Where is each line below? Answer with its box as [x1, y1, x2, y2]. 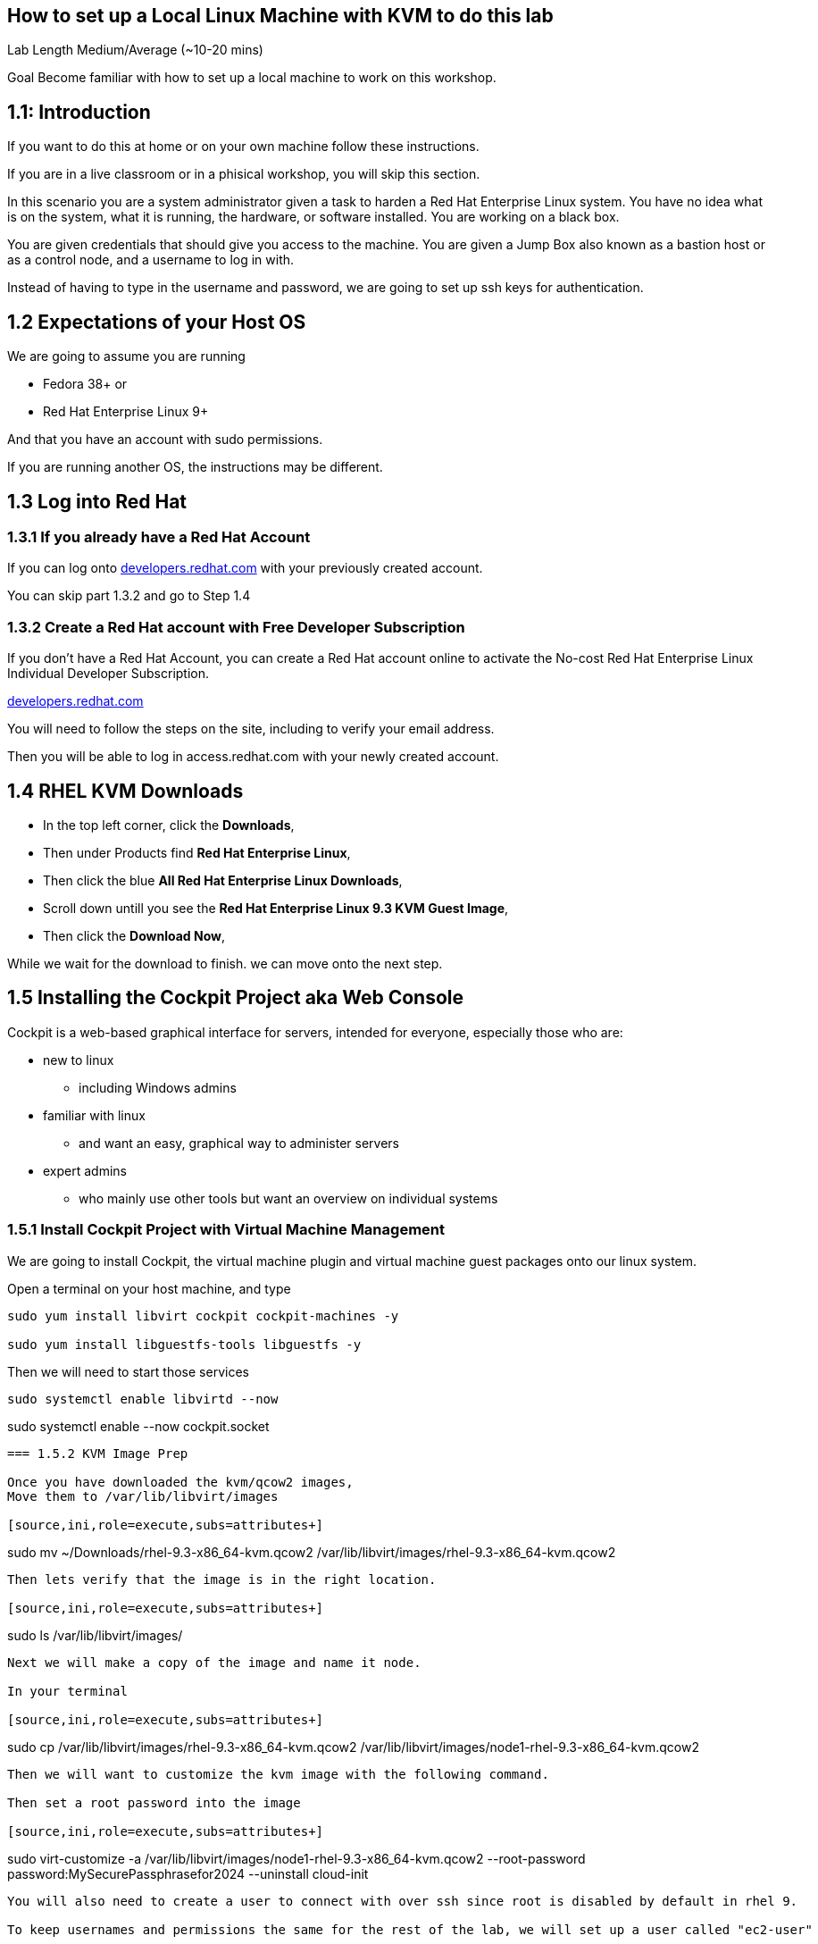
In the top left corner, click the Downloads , [43, 817, 295, 833]
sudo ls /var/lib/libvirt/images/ [7, 1627, 183, 1643]
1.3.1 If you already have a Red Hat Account [7, 527, 311, 546]
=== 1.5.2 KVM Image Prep [7, 1445, 188, 1461]
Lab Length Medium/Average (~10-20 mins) [7, 42, 263, 58]
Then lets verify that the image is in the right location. [7, 1571, 437, 1587]
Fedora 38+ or [43, 376, 128, 392]
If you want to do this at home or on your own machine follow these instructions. [7, 138, 480, 155]
